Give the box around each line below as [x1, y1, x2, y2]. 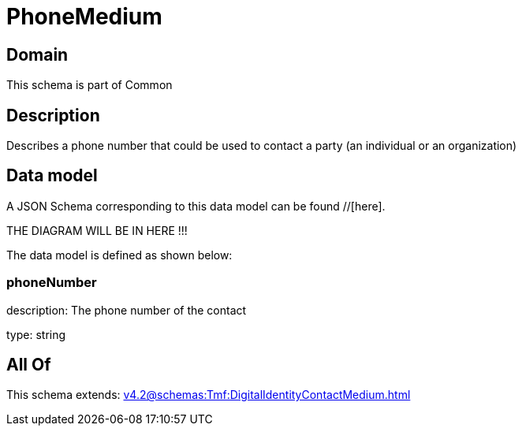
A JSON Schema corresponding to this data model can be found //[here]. [6, 199, 386, 213]
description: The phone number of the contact [6, 303, 247, 317]
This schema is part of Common [6, 78, 173, 92]
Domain [6, 44, 69, 65]
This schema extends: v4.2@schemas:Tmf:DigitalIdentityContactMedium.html [6, 388, 411, 402]
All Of [6, 355, 51, 375]
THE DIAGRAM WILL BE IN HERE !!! [6, 223, 188, 237]
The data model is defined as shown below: [6, 248, 233, 262]
